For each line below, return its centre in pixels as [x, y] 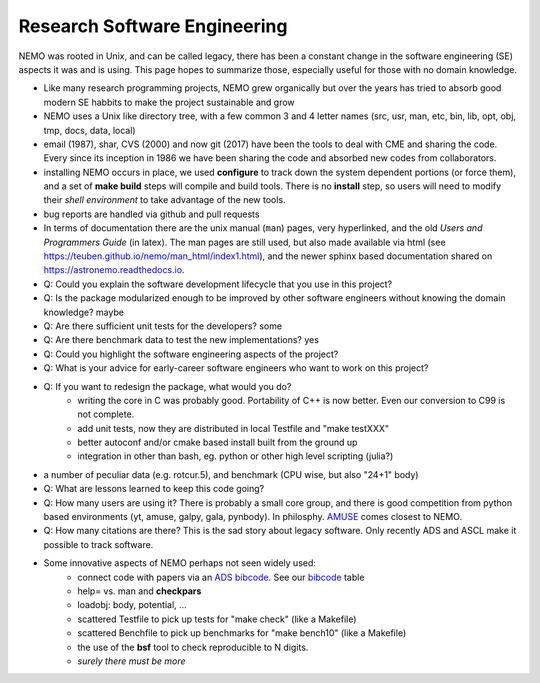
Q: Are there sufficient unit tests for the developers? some [163, 326]
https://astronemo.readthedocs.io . [114, 270]
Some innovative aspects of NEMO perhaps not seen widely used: [180, 563]
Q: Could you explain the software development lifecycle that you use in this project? [218, 284]
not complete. [106, 414]
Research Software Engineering [153, 26]
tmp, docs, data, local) [89, 130]
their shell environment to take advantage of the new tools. [164, 200]
